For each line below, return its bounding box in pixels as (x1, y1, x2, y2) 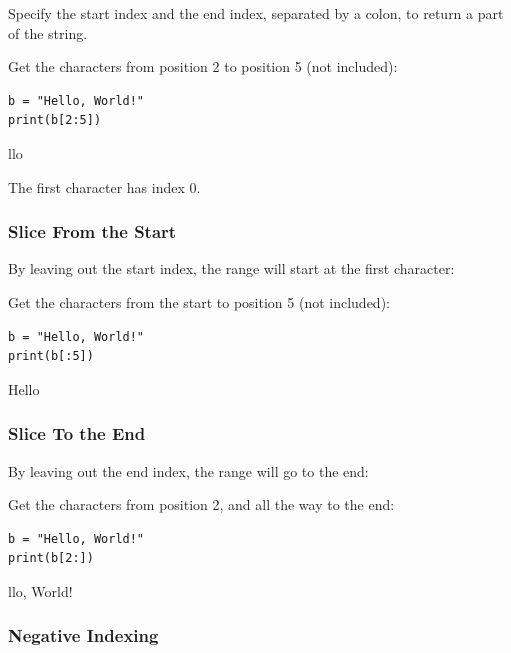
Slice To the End (8, 421, 146, 446)
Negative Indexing (8, 623, 159, 648)
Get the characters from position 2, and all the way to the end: (8, 494, 395, 515)
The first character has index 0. (8, 176, 201, 197)
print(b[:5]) (8, 349, 94, 364)
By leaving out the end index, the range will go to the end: (8, 460, 369, 481)
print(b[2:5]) (8, 113, 102, 128)
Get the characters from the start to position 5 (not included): (8, 291, 390, 312)
